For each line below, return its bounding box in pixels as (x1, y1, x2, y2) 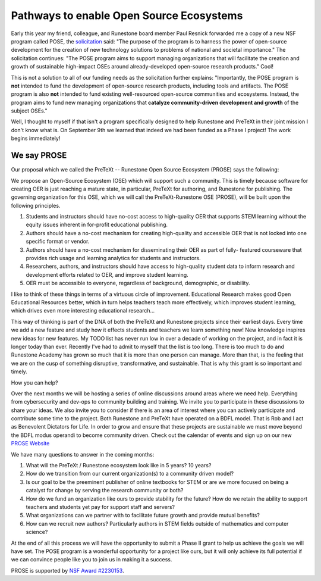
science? (26, 529, 48, 536)
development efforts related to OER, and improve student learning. (26, 271, 188, 278)
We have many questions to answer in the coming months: (11, 451, 155, 458)
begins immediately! (11, 135, 61, 142)
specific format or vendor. (26, 238, 90, 245)
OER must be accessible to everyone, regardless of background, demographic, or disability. (26, 280, 250, 287)
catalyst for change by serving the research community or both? (26, 487, 184, 494)
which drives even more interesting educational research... (11, 307, 155, 314)
